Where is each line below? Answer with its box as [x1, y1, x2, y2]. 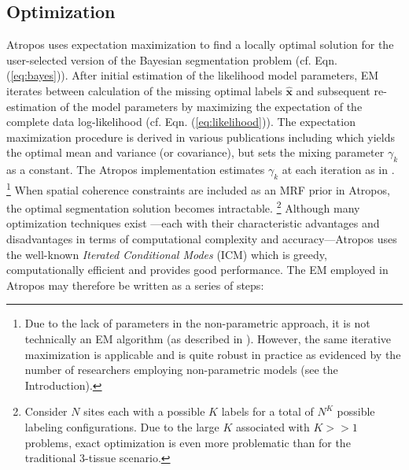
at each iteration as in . [282, 161, 395, 178]
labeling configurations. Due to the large [24, 418, 219, 435]
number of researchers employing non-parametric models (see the [24, 361, 338, 378]
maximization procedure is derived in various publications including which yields [6, 128, 396, 145]
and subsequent [296, 82, 370, 98]
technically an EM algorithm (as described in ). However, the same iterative [24, 331, 392, 347]
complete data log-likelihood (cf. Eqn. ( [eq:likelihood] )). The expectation [6, 113, 356, 130]
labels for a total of [221, 403, 314, 420]
